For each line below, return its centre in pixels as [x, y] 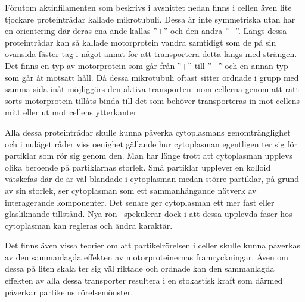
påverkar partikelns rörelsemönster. [69, 292]
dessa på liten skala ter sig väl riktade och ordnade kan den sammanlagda [140, 268]
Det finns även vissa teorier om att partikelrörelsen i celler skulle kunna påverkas [152, 245]
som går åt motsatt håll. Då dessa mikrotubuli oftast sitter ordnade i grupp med [152, 77]
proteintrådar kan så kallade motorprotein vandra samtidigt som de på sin [141, 42]
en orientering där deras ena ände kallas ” [81, 31]
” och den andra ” [196, 31]
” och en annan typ [253, 65]
